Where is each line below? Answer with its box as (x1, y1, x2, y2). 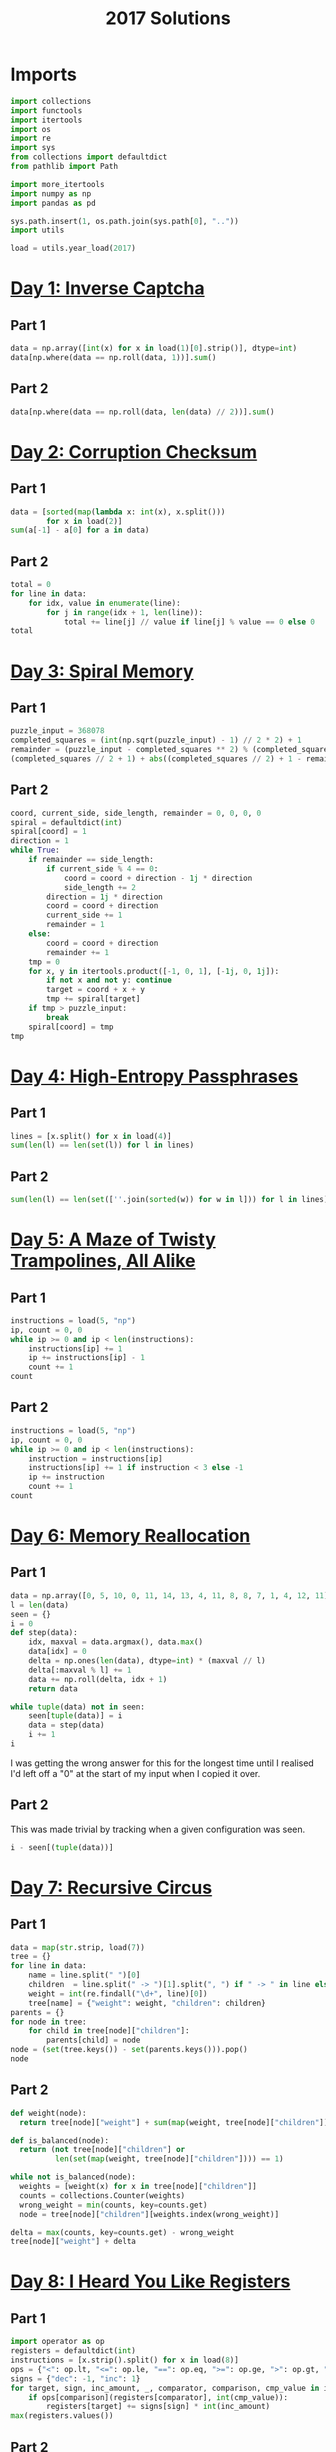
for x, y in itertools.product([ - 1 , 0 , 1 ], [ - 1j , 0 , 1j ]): (28, 966, 280, 976)
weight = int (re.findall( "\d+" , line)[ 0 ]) (28, 1988, 208, 1999)
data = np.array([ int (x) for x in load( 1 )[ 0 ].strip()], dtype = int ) (10, 343, 298, 354)
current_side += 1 (46, 910, 123, 921)
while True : (10, 845, 60, 856)
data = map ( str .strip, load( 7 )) (10, 1942, 145, 1952)
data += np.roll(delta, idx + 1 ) (28, 1674, 168, 1684)
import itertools (10, 115, 83, 125)
